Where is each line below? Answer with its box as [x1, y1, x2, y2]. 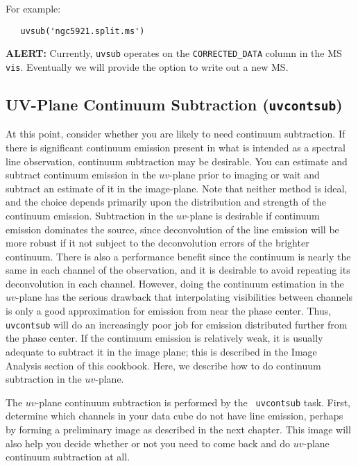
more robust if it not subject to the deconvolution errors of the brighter [6, 235, 309, 250]
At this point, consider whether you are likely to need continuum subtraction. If [6, 126, 346, 141]
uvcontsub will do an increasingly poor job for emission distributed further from [6, 317, 348, 331]
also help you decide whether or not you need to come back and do [6, 435, 291, 450]
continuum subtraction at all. [6, 449, 130, 464]
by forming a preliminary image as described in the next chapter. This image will [6, 422, 351, 436]
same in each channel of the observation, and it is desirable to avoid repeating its [6, 263, 350, 277]
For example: [6, 1, 61, 15]
